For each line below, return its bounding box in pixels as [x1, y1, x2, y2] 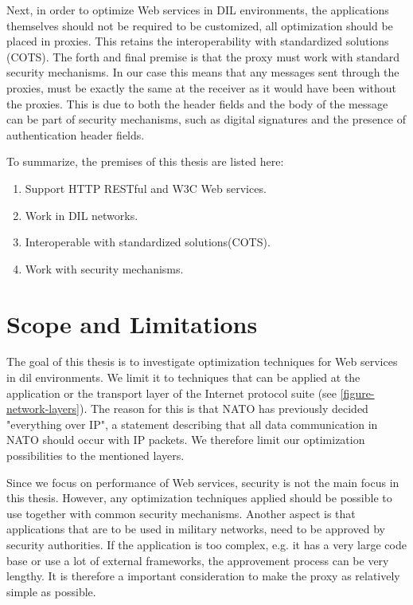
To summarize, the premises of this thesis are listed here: [6, 153, 284, 170]
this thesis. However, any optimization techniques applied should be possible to [6, 489, 392, 506]
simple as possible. [6, 583, 96, 599]
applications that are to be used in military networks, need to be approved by [6, 521, 386, 537]
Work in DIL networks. [25, 206, 138, 223]
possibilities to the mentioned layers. [6, 447, 185, 463]
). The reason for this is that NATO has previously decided [79, 400, 368, 417]
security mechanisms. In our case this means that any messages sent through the [6, 64, 399, 81]
